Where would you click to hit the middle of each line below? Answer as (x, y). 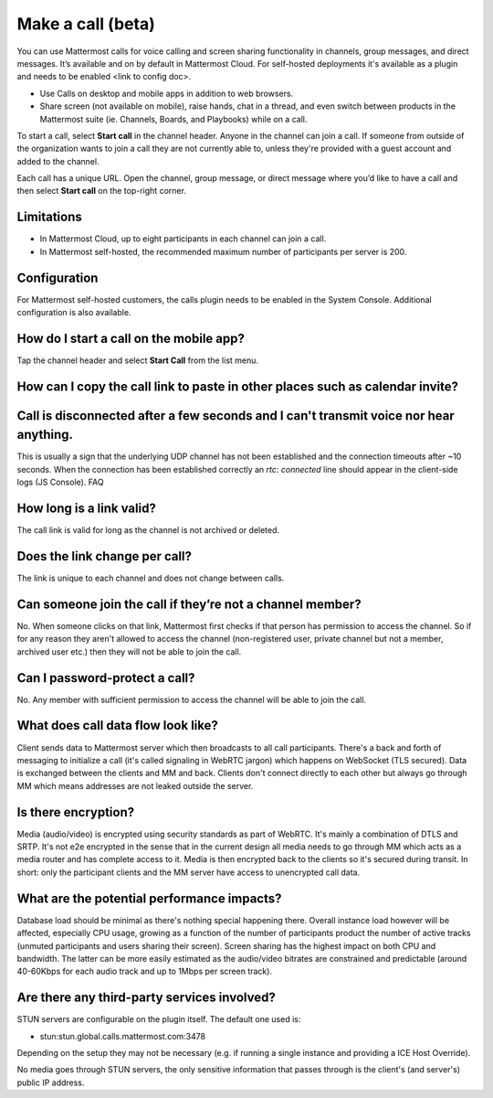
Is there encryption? (76, 812)
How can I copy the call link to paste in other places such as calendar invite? (237, 386)
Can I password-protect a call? (106, 678)
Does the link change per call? (104, 556)
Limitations (49, 217)
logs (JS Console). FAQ (60, 482)
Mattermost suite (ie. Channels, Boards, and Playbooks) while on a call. (173, 119)
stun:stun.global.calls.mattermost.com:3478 (122, 1036)
